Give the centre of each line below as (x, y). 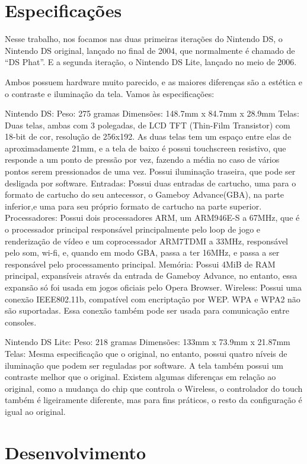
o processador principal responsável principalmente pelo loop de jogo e (133, 229)
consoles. (21, 322)
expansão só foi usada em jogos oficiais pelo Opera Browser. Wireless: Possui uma (153, 287)
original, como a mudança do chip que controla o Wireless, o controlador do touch (154, 388)
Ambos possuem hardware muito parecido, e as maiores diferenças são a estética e (153, 81)
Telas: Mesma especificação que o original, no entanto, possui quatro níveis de (146, 353)
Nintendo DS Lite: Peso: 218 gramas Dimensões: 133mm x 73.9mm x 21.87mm (148, 342)
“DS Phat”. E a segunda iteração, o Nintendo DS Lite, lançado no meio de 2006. (151, 62)
